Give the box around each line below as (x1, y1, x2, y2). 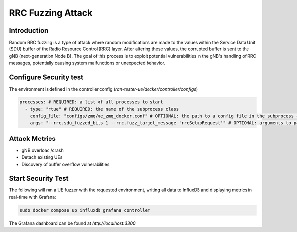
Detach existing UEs (21, 154, 63, 160)
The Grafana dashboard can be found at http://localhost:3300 (9, 220, 136, 226)
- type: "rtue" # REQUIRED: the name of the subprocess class (25, 106, 179, 112)
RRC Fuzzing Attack (9, 7, 93, 18)
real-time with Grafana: (9, 194, 56, 200)
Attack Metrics (9, 134, 56, 143)
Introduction (9, 26, 49, 35)
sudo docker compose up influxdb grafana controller (19, 207, 150, 213)
